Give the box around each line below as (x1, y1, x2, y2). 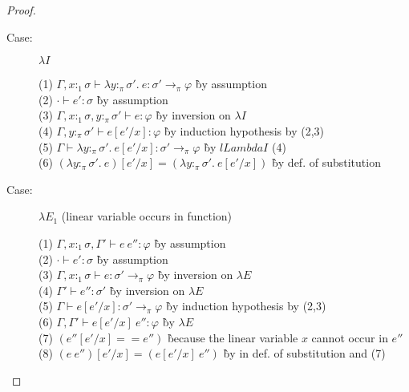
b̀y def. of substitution (272, 154, 381, 171)
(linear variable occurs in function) (61, 208, 233, 224)
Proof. (6, 2, 36, 18)
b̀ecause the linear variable (167, 329, 298, 346)
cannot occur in (311, 329, 388, 346)
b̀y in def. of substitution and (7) (223, 345, 386, 362)
